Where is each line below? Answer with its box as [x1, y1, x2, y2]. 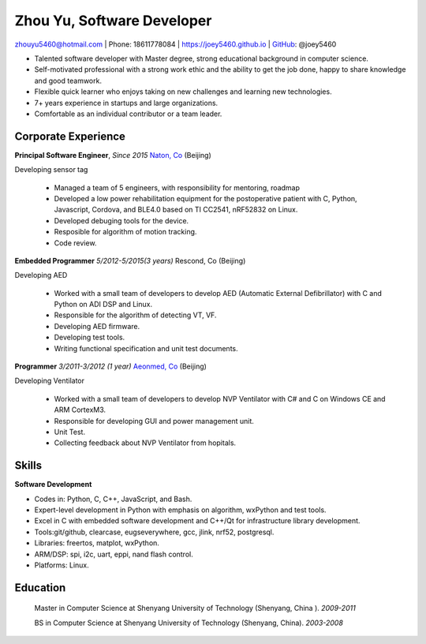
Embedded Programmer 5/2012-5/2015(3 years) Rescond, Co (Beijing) [14, 256, 246, 265]
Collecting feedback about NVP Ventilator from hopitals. [54, 438, 237, 447]
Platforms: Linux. [34, 560, 90, 570]
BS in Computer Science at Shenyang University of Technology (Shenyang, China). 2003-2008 [34, 618, 343, 627]
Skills [14, 459, 43, 473]
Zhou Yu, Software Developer [14, 12, 212, 29]
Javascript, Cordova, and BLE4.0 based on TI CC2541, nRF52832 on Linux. [54, 205, 298, 215]
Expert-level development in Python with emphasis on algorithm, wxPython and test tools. [34, 505, 327, 515]
